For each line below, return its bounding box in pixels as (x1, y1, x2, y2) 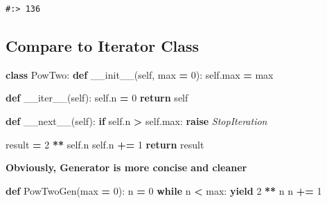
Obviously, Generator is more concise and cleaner (6, 160, 247, 175)
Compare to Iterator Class (6, 35, 200, 56)
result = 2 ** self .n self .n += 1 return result (6, 137, 204, 151)
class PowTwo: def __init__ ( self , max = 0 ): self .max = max (6, 67, 274, 81)
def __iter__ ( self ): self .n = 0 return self (6, 90, 188, 105)
